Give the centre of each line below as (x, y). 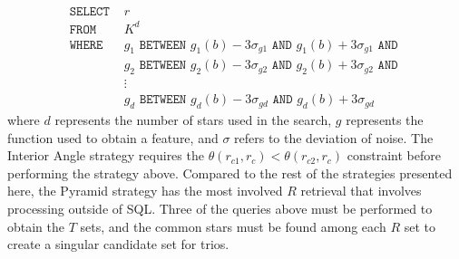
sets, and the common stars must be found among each (233, 226)
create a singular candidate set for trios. (118, 244)
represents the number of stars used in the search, (193, 120)
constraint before (394, 155)
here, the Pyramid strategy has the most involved (145, 191)
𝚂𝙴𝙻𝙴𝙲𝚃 (89, 12)
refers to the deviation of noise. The (334, 137)
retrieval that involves (361, 191)
